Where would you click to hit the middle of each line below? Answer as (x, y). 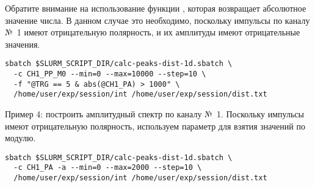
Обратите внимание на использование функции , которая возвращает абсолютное (156, 8)
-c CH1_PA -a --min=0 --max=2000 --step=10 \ (108, 168)
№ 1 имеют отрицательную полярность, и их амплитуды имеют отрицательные (153, 32)
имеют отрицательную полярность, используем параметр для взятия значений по (155, 126)
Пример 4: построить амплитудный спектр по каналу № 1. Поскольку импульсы (154, 114)
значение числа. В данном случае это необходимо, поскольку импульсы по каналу (157, 20)
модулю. (20, 138)
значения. (23, 44)
